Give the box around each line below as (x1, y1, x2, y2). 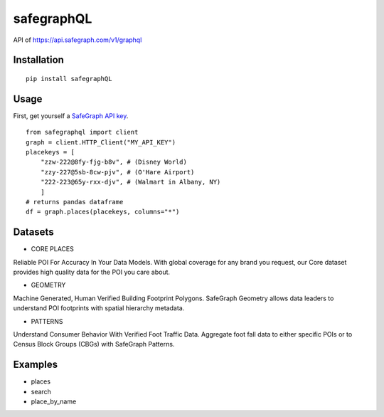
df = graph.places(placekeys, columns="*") (26, 208, 180, 216)
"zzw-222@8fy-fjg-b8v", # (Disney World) (40, 158, 188, 167)
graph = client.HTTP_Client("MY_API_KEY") (26, 138, 176, 146)
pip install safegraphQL (26, 75, 112, 83)
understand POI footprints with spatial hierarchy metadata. (13, 304, 185, 312)
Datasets (13, 226, 54, 238)
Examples (13, 359, 58, 371)
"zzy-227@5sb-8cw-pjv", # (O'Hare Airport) (40, 168, 195, 176)
